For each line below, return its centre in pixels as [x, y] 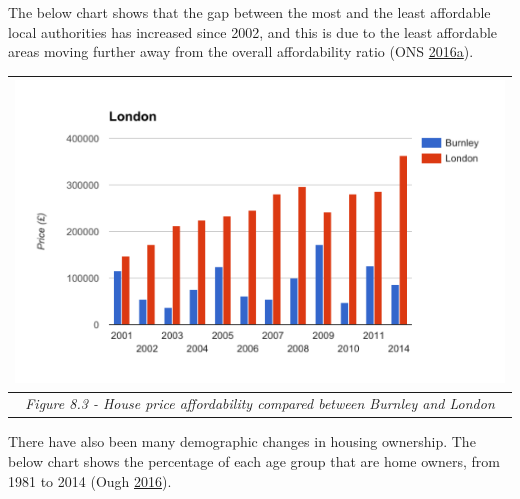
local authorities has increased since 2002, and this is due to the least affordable [253, 31]
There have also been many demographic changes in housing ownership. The [242, 441]
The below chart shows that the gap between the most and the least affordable [249, 12]
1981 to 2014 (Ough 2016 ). [90, 480]
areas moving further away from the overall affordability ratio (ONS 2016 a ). [241, 51]
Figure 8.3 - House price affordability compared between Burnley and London [260, 403]
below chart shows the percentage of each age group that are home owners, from [254, 460]
